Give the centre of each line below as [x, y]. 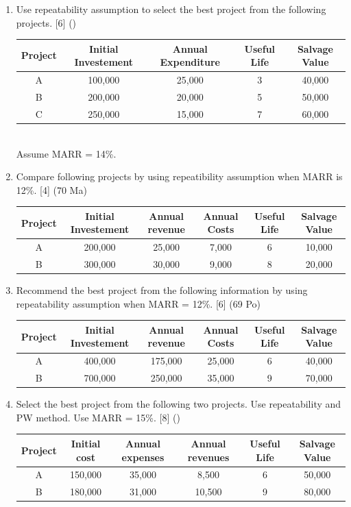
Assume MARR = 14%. [66, 153]
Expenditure [190, 62]
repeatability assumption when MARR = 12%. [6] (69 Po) [138, 303]
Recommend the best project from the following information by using [162, 290]
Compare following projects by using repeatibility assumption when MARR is [179, 176]
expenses [143, 457]
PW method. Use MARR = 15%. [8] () [98, 417]
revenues [208, 457]
